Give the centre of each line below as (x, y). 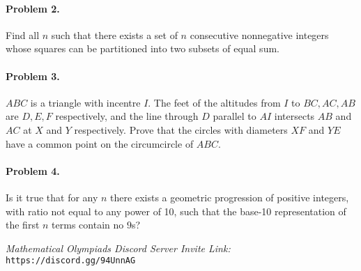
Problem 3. (33, 76)
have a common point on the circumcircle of (100, 143)
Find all (23, 34)
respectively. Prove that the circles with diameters (181, 129)
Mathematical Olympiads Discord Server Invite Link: (118, 248)
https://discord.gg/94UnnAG (71, 261)
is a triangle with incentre (85, 102)
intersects (294, 116)
